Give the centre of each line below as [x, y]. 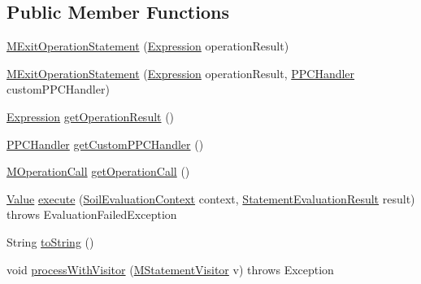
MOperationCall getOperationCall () [98, 171]
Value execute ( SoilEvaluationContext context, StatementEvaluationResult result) [211, 198]
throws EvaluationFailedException [92, 214]
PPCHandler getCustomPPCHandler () [105, 144]
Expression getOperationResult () [91, 116]
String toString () [50, 241]
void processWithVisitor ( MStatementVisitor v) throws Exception [170, 269]
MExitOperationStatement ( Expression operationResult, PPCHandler [181, 73]
